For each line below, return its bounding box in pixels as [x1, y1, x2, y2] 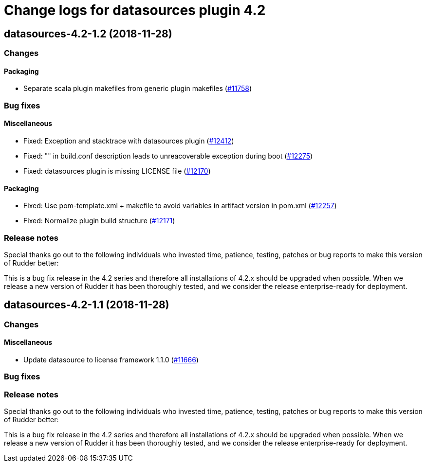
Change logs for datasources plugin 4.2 [4, 2, 266, 18]
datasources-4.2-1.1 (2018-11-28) [4, 299, 169, 311]
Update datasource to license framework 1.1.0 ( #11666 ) [23, 356, 199, 364]
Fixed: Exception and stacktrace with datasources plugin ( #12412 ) [23, 136, 234, 145]
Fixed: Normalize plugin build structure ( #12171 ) [23, 216, 175, 225]
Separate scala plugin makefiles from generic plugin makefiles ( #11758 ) [23, 84, 252, 93]
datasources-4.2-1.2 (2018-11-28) [4, 27, 172, 40]
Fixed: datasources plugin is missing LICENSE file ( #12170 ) [23, 166, 211, 175]
